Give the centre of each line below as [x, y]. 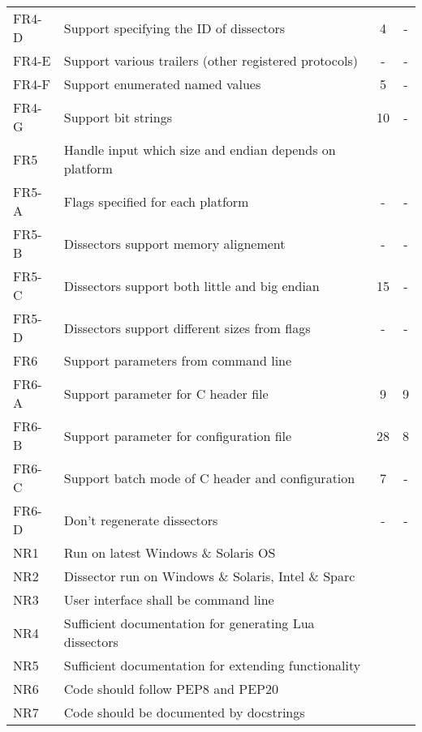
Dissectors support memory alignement [174, 243]
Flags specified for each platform [156, 201]
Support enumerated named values [162, 84]
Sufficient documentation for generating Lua [189, 623]
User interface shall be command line [169, 599]
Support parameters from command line [178, 360]
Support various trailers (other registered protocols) [211, 60]
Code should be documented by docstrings [184, 712]
